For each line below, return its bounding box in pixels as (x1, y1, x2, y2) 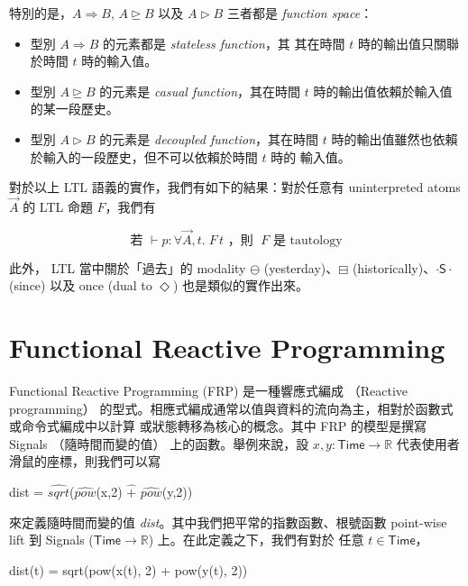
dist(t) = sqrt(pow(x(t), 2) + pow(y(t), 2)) (9, 560, 248, 579)
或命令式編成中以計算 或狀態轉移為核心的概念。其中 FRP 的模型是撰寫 (9, 417, 427, 435)
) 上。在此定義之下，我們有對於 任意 (148, 530, 364, 549)
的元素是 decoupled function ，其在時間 (99, 129, 319, 148)
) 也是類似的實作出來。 (172, 276, 309, 295)
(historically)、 (352, 258, 436, 277)
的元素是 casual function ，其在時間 (99, 81, 300, 100)
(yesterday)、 (263, 258, 339, 277)
